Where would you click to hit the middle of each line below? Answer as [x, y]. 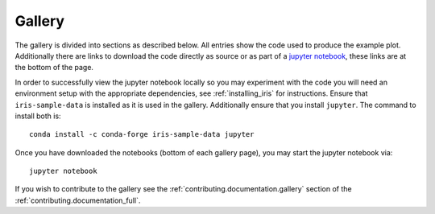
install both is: [38, 116]
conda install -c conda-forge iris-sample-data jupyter [142, 134]
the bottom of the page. [54, 68]
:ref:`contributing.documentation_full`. [78, 200]
